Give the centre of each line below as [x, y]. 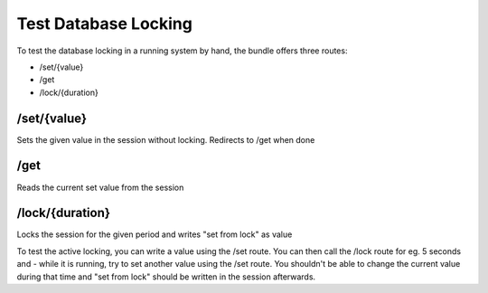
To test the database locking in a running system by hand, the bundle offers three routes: [182, 51]
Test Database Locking [105, 24]
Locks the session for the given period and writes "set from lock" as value [155, 234]
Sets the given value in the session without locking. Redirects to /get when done [166, 139]
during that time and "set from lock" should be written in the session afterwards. [166, 277]
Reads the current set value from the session [100, 187]
